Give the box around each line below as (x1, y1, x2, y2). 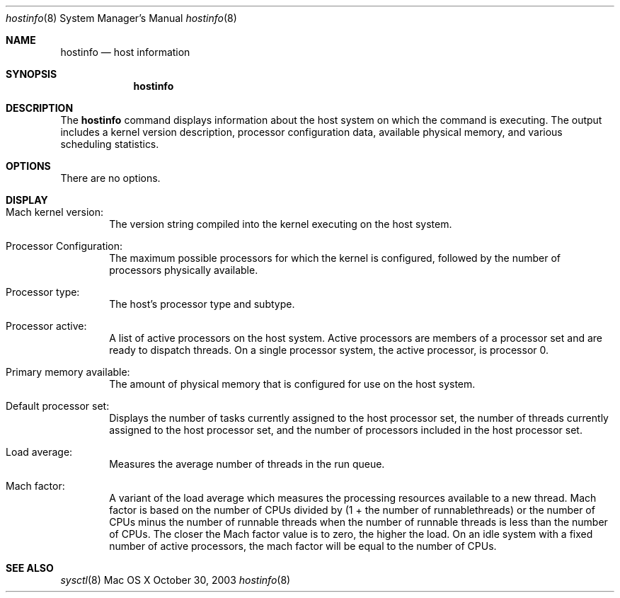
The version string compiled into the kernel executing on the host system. (109, 218, 452, 230)
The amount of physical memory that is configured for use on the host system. (109, 378, 476, 390)
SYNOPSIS (6, 68, 57, 80)
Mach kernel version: (6, 206, 104, 218)
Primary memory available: (6, 366, 130, 378)
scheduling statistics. (60, 138, 159, 150)
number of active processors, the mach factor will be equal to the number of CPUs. (109, 540, 497, 552)
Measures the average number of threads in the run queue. (109, 458, 385, 470)
